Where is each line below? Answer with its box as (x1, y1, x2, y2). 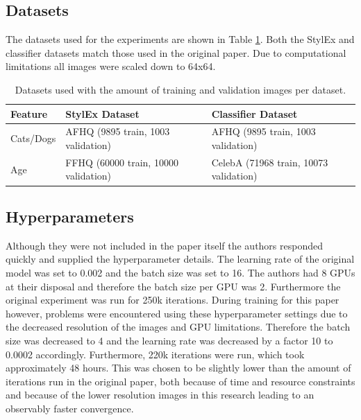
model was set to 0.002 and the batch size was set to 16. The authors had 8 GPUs (6, 265, 355, 279)
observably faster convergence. (6, 401, 134, 415)
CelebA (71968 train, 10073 (211, 155, 328, 169)
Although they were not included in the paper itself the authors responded (6, 238, 323, 252)
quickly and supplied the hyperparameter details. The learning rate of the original (6, 252, 355, 266)
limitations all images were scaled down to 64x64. (6, 59, 216, 73)
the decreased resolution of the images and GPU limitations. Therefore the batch (6, 320, 351, 334)
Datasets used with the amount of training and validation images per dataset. (15, 82, 346, 96)
